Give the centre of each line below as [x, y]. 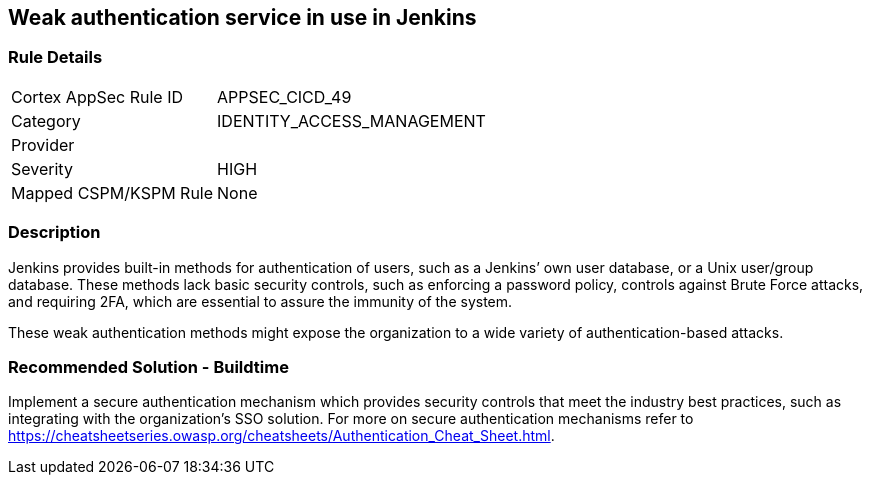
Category [46, 120]
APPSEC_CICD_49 [284, 96]
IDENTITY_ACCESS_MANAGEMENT [351, 120]
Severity [42, 168]
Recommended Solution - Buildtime [148, 366]
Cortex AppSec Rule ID [97, 96]
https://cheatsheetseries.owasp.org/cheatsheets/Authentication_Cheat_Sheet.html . [281, 436]
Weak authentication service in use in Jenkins [242, 17]
